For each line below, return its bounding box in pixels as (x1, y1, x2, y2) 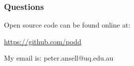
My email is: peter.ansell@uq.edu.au (4, 53, 114, 63)
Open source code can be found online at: (4, 20, 131, 30)
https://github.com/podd (4, 36, 81, 46)
